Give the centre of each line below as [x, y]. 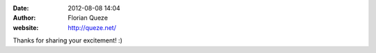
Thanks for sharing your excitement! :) [68, 40]
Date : [21, 8]
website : [26, 27]
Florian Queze [88, 18]
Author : [24, 18]
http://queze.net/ [92, 27]
